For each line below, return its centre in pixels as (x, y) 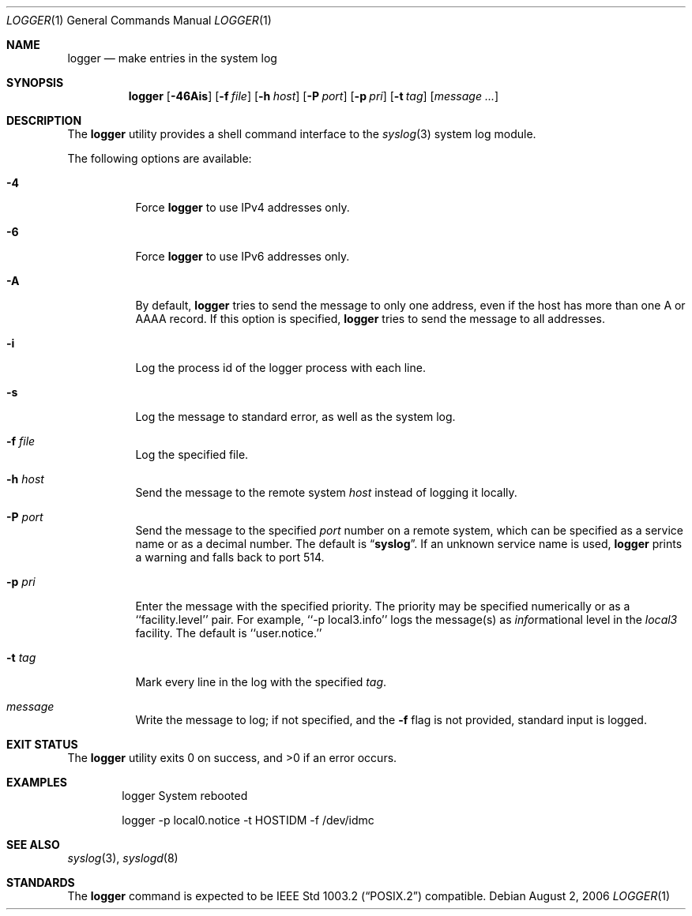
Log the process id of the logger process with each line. (280, 368)
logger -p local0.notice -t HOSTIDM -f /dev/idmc (248, 820)
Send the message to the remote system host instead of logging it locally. (326, 492)
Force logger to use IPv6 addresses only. (243, 256)
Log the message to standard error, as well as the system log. (295, 417)
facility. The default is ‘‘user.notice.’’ (229, 633)
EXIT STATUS (42, 744)
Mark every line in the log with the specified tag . (261, 682)
